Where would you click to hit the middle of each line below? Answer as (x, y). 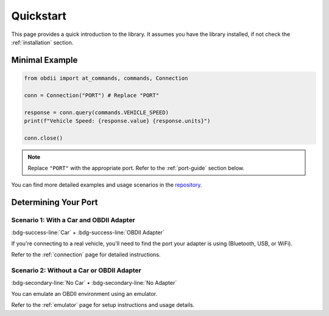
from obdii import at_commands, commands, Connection (106, 78)
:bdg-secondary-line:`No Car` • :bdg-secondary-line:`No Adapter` (94, 282)
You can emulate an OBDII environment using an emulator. (84, 293)
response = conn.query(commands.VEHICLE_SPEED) (96, 112)
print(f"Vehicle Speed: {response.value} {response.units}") (117, 121)
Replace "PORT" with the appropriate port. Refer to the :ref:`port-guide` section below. (136, 168)
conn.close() (44, 138)
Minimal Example (44, 60)
